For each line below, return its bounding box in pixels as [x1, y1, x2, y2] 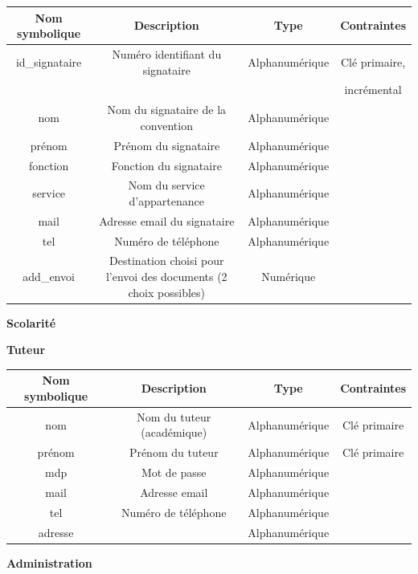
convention [140, 116, 193, 133]
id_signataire [15, 53, 82, 70]
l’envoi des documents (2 [105, 268, 227, 285]
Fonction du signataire [111, 157, 222, 173]
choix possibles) [128, 283, 206, 300]
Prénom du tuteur [129, 444, 219, 461]
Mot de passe [141, 464, 207, 481]
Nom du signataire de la [107, 101, 227, 118]
